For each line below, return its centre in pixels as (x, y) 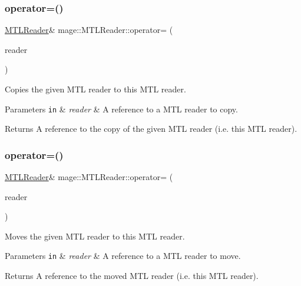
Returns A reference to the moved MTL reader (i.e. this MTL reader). (132, 276)
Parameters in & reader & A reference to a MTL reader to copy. (121, 109)
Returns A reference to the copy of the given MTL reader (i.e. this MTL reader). (151, 129)
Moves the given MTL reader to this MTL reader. (95, 236)
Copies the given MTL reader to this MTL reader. (95, 89)
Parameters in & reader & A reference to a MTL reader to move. (123, 256)
